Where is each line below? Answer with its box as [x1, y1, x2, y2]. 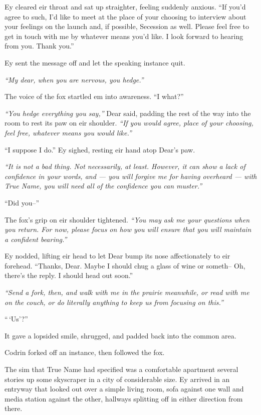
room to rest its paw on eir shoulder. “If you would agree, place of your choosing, [5, 117, 253, 128]
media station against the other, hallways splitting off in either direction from [5, 393, 243, 403]
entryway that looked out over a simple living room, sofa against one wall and [5, 383, 244, 394]
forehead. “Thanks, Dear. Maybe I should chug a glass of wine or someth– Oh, [5, 260, 245, 270]
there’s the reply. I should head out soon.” [5, 270, 133, 280]
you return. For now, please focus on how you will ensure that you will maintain [5, 224, 251, 234]
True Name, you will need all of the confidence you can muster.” [5, 180, 202, 191]
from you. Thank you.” [5, 40, 74, 51]
